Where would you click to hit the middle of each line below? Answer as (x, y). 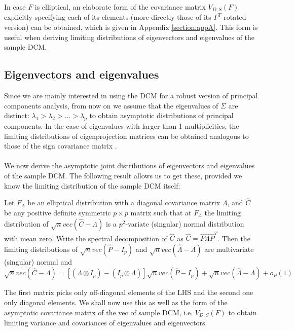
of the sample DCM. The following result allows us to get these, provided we (123, 175)
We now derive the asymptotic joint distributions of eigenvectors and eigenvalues (130, 165)
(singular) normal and (38, 261)
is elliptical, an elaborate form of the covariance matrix (120, 7)
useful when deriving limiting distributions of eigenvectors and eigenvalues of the (130, 37)
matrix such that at (161, 212)
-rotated (234, 17)
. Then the (234, 238)
